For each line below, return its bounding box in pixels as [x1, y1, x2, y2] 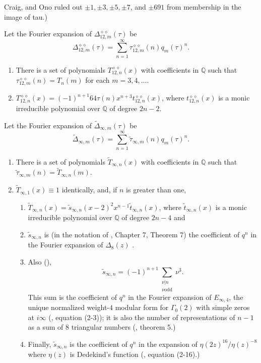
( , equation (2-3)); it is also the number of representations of [48, 312, 235, 322]
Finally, [28, 338, 51, 349]
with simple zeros [196, 302, 250, 313]
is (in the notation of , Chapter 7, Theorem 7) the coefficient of [44, 229, 240, 239]
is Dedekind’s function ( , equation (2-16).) [70, 349, 200, 359]
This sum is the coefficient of [28, 291, 117, 302]
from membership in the [167, 2, 241, 12]
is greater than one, [126, 184, 186, 195]
